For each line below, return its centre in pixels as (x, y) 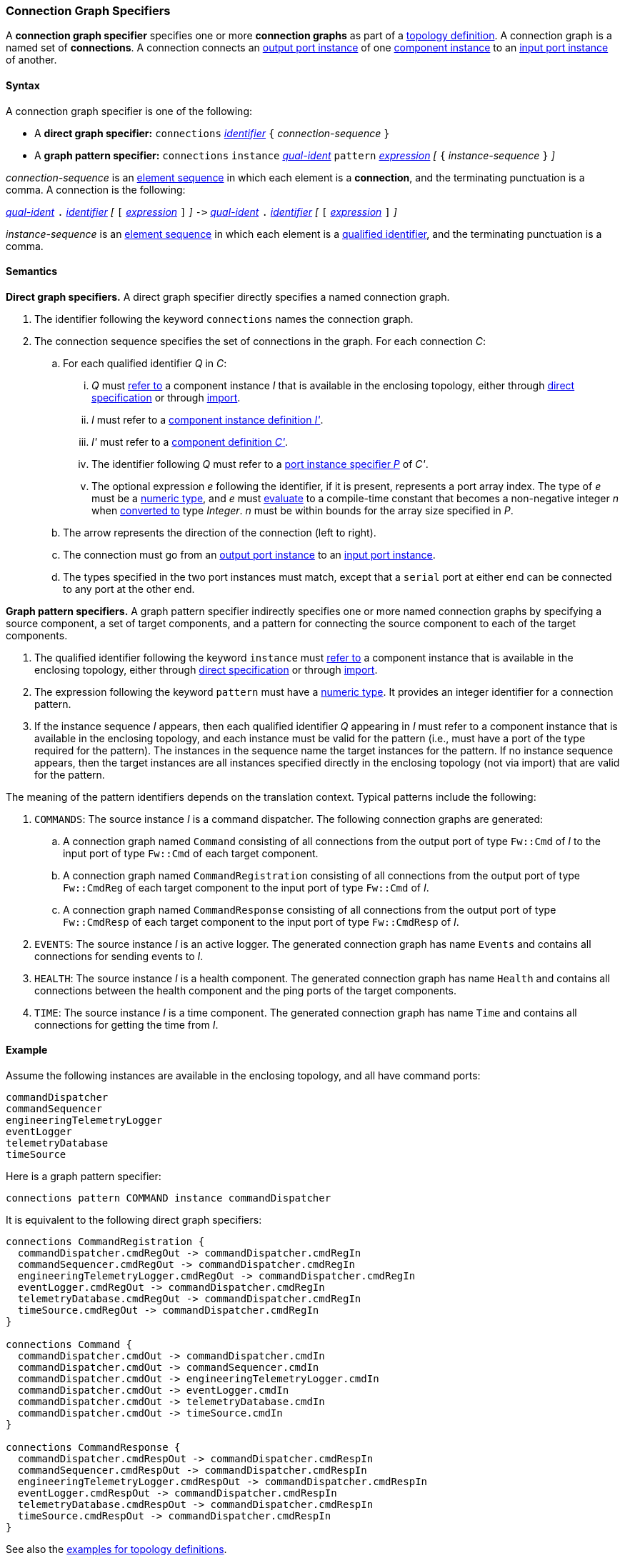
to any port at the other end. (129, 589)
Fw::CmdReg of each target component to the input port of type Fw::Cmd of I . (246, 887)
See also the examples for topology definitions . (116, 1549)
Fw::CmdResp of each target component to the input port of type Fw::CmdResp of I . (261, 922)
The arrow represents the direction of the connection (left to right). (220, 532)
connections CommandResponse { (93, 1448)
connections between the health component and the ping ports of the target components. (246, 990)
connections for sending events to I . (119, 956)
